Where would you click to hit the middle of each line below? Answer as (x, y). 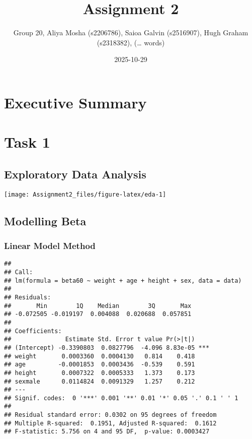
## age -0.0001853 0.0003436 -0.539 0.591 (100, 365)
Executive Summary (75, 102)
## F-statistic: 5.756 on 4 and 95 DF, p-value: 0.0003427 (107, 432)
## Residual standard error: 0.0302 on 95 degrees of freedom (110, 415)
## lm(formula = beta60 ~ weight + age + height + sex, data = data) (123, 280)
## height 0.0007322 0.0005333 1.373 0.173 (100, 373)
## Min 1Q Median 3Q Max (98, 306)
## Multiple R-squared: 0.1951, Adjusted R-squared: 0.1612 (110, 423)
